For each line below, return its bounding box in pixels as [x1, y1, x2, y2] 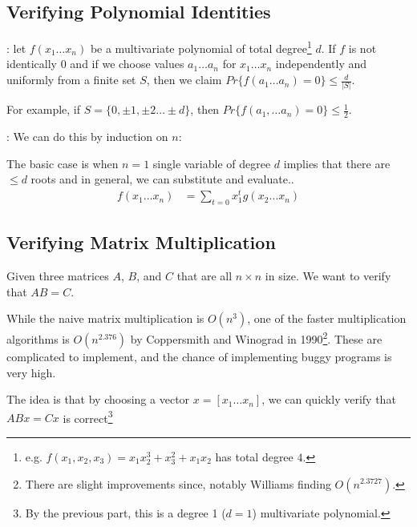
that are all [176, 268, 233, 284]
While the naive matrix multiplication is [6, 310, 204, 327]
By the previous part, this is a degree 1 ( [25, 504, 226, 521]
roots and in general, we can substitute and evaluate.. [30, 171, 294, 187]
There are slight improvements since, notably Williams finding [25, 475, 331, 492]
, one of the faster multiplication [247, 310, 407, 327]
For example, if [6, 101, 81, 118]
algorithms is [6, 330, 70, 347]
